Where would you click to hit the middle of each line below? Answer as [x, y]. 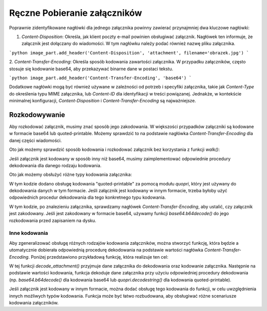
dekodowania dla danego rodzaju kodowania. [55, 165]
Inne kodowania [29, 233]
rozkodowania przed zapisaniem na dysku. [53, 221]
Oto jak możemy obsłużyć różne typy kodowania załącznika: [70, 175]
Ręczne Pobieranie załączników [76, 13]
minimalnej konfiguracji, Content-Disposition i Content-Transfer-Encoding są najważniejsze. [103, 101]
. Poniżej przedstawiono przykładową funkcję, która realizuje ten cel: [98, 257]
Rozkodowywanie [37, 114]
